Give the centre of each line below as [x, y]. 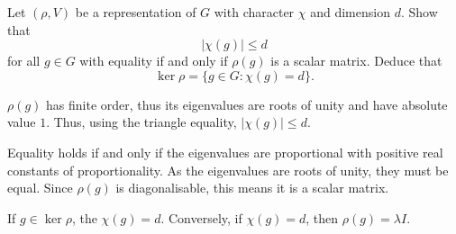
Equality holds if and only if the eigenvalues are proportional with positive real [225, 152]
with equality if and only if [154, 61]
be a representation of [136, 12]
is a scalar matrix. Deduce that [356, 61]
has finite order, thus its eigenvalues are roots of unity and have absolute [247, 104]
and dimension [350, 12]
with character [254, 12]
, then [322, 217]
